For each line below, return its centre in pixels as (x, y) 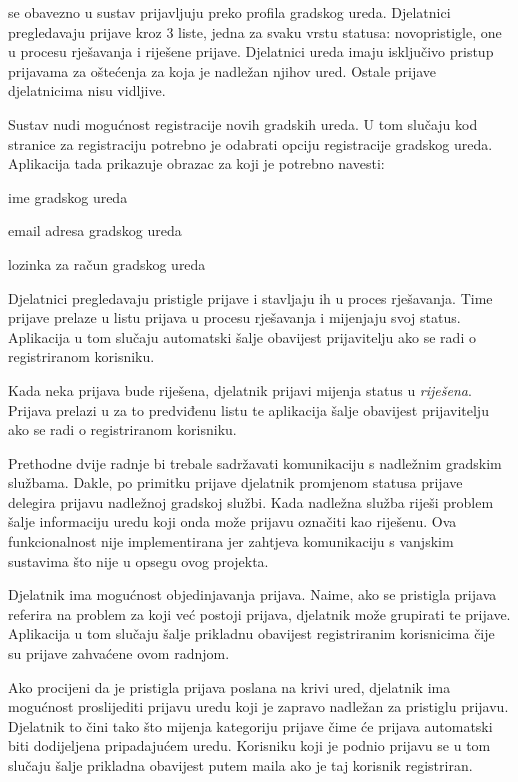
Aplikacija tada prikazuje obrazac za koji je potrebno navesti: (196, 163)
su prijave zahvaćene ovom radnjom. (119, 653)
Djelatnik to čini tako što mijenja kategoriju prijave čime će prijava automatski (250, 725)
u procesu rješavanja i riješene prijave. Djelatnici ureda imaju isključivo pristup (251, 51)
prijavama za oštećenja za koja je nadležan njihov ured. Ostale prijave (222, 70)
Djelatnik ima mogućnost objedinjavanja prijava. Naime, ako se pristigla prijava (252, 594)
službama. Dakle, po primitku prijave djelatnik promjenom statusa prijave (235, 482)
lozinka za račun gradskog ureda (107, 263)
